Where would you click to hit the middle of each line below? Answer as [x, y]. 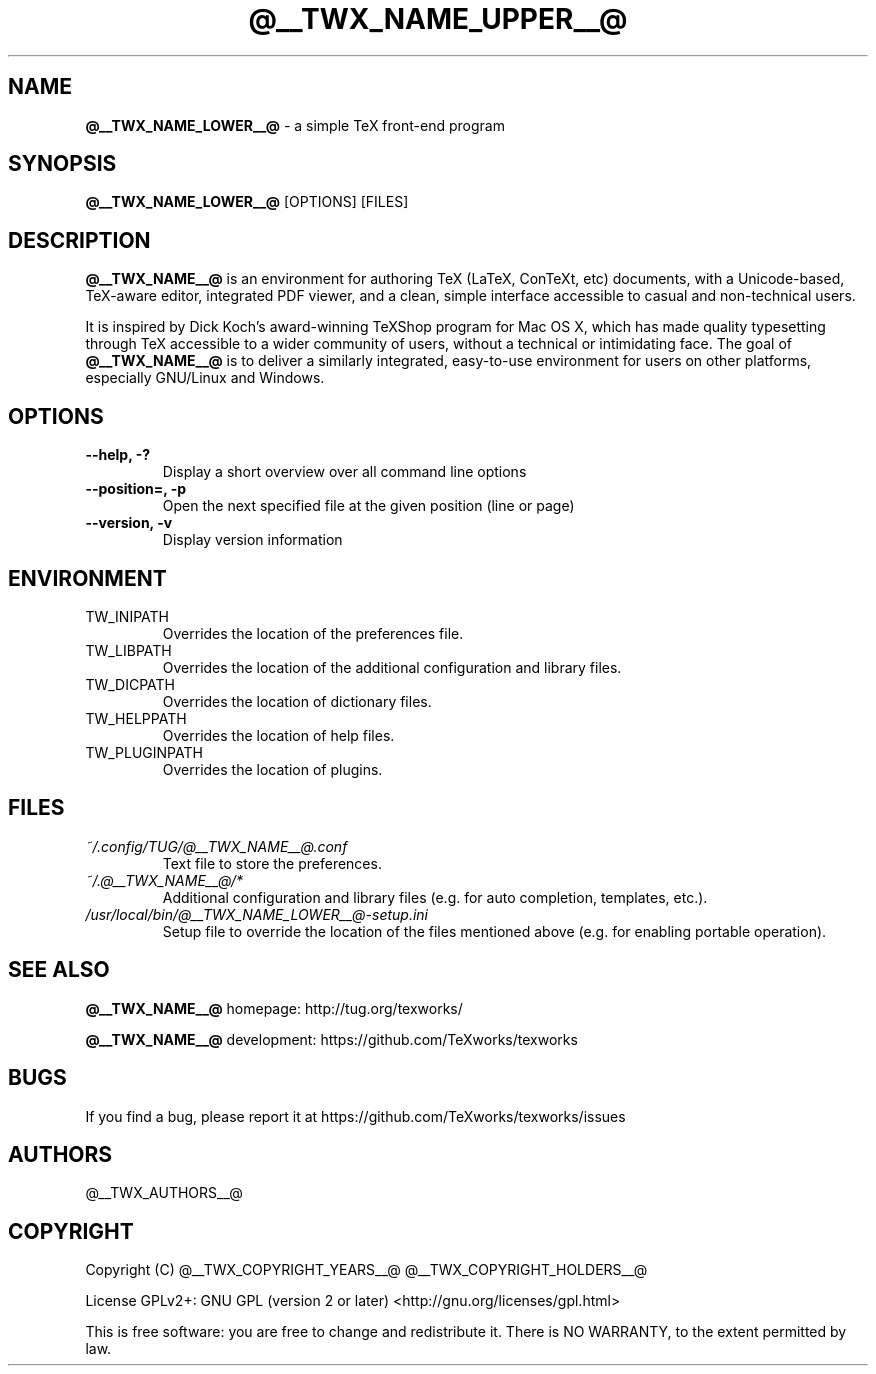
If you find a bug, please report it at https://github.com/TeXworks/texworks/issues [355, 1116]
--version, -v [129, 523]
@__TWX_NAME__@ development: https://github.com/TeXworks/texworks [331, 1039]
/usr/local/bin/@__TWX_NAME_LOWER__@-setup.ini [257, 914]
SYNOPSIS [62, 164]
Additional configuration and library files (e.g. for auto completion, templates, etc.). [435, 897]
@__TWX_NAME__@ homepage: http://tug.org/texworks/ [274, 1008]
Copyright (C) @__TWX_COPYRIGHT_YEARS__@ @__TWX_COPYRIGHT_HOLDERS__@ [366, 1270]
